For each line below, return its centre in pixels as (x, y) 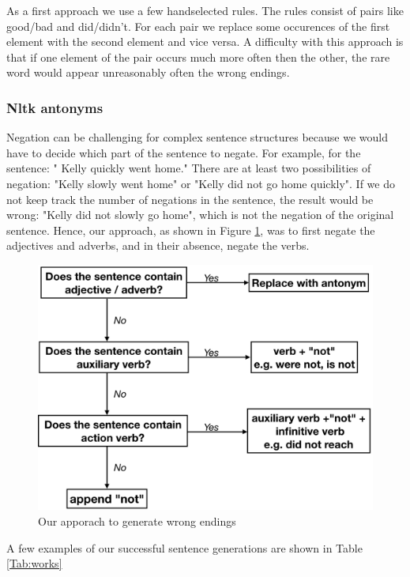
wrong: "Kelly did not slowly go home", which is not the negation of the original (200, 215)
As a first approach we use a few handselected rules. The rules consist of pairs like (205, 10)
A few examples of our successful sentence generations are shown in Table (184, 547)
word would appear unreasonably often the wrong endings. (148, 72)
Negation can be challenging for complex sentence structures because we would (197, 137)
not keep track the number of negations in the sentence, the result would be (190, 199)
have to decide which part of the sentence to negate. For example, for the (184, 152)
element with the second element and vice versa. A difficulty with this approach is (205, 41)
